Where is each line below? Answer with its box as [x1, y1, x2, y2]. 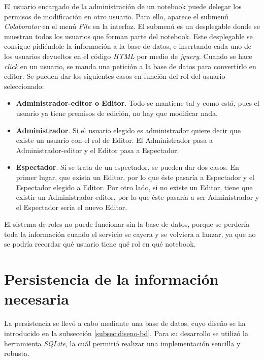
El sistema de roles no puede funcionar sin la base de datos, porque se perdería [4, 219, 250, 229]
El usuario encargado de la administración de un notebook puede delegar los [4, 1, 242, 11]
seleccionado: [4, 80, 44, 91]
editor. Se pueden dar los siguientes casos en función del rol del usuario [4, 71, 225, 81]
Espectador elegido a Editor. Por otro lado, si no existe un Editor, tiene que [16, 182, 253, 192]
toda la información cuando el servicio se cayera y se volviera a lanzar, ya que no [4, 228, 256, 239]
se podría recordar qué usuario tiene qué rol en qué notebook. [4, 238, 196, 249]
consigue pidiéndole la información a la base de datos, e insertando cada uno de [4, 41, 251, 51]
